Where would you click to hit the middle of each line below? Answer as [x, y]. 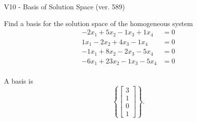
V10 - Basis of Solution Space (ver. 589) [64, 6]
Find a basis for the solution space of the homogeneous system [98, 23]
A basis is [19, 81]
